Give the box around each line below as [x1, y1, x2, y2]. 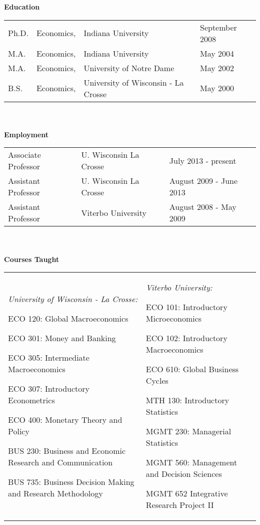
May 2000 [200, 82, 234, 94]
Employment [4, 129, 49, 139]
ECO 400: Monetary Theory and [8, 414, 122, 426]
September [200, 21, 237, 33]
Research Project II [145, 499, 214, 511]
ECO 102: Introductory [145, 332, 227, 344]
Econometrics [8, 394, 55, 406]
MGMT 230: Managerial [145, 425, 231, 437]
